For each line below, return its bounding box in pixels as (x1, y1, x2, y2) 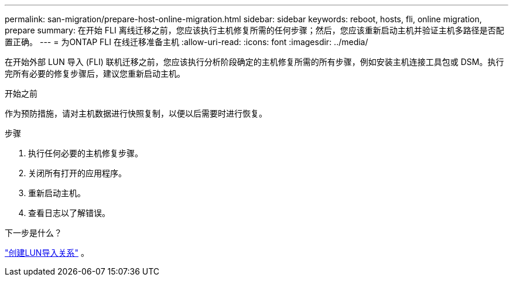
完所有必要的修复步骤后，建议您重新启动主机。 (5, 68, 185, 78)
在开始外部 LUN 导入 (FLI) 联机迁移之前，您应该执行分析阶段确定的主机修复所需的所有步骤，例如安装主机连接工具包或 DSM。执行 (5, 57, 504, 67)
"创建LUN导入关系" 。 (5, 248, 89, 258)
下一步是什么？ (5, 228, 62, 238)
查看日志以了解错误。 (28, 208, 110, 218)
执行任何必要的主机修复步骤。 (28, 148, 143, 158)
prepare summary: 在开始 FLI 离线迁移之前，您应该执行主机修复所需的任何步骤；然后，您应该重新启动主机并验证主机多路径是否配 (5, 25, 504, 35)
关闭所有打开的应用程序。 (28, 168, 126, 178)
